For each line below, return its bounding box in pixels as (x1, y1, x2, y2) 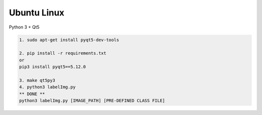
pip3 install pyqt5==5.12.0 (19, 64, 86, 70)
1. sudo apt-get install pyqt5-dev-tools (19, 37, 119, 43)
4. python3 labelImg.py (19, 85, 76, 90)
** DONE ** (19, 91, 45, 97)
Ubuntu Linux (9, 7, 65, 18)
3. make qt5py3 (19, 77, 55, 83)
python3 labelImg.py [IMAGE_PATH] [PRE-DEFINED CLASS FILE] (19, 98, 165, 103)
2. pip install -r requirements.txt (19, 51, 107, 56)
